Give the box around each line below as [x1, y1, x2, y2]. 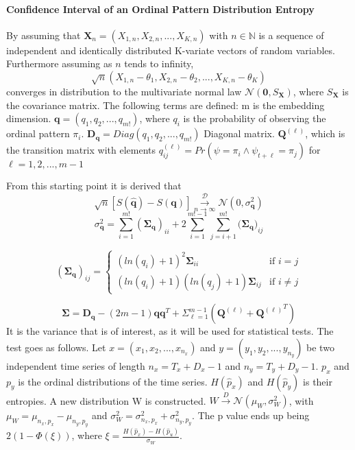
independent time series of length [6, 358, 145, 372]
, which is [305, 126, 345, 141]
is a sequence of [258, 27, 324, 42]
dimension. [6, 111, 51, 126]
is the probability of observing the [183, 111, 326, 126]
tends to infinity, [124, 56, 194, 71]
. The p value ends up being [192, 408, 310, 423]
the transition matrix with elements [6, 143, 156, 157]
